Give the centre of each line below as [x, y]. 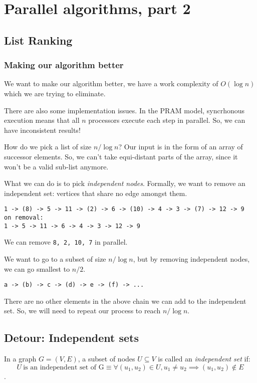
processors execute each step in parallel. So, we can [167, 120]
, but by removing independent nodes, [191, 258]
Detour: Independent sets [71, 338]
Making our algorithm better [64, 65]
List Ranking [38, 40]
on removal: [24, 217]
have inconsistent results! [42, 130]
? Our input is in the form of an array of [181, 147]
